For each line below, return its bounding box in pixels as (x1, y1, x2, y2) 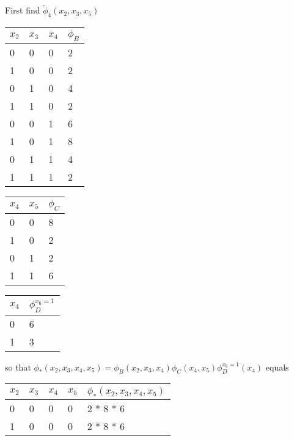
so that (5, 360, 31, 373)
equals (265, 360, 289, 373)
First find (5, 4, 40, 17)
